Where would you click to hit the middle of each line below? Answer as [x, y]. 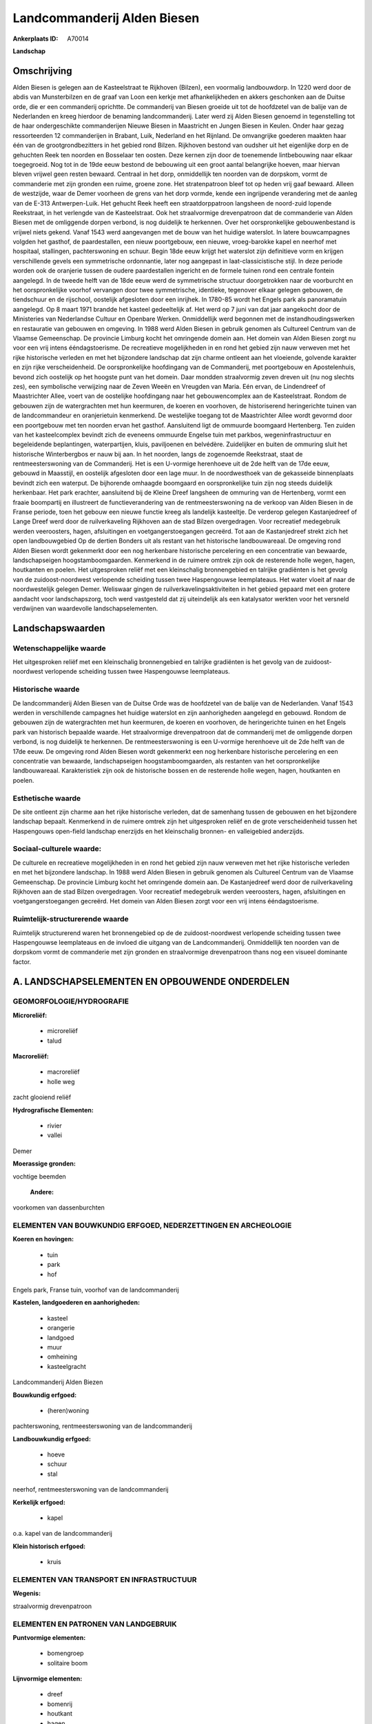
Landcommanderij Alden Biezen [58, 1382]
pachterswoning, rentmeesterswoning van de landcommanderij [103, 1426]
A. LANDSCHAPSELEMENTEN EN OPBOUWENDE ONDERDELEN [151, 982]
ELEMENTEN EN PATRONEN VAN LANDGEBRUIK [95, 1624]
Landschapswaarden [59, 628]
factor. [22, 961]
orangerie [61, 1328]
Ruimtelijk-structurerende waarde [71, 919]
